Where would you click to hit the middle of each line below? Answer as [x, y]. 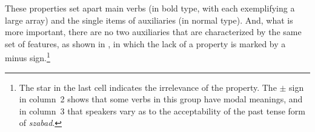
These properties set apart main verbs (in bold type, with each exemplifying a [150, 8]
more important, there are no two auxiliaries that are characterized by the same [153, 32]
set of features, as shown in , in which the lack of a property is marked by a [145, 43]
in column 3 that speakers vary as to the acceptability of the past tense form [162, 111]
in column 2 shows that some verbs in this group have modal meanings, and [161, 99]
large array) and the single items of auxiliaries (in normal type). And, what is [149, 20]
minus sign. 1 [28, 57]
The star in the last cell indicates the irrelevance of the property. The [148, 87]
